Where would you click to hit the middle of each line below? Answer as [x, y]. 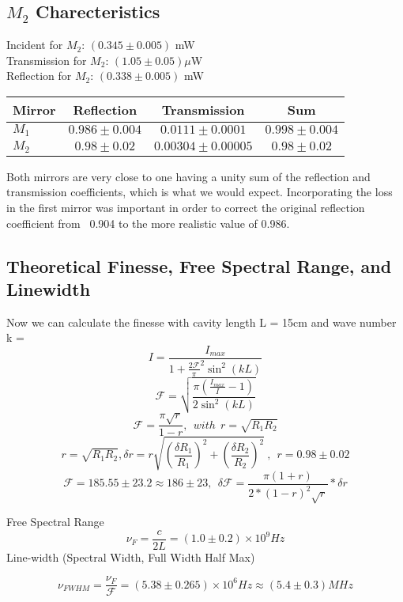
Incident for [35, 45]
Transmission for [47, 60]
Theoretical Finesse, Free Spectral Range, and [199, 265]
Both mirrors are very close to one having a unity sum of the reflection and [188, 176]
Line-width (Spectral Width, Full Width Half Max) [131, 557]
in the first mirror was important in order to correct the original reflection [186, 208]
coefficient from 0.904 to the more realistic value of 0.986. [148, 223]
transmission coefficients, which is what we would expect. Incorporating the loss [200, 192]
